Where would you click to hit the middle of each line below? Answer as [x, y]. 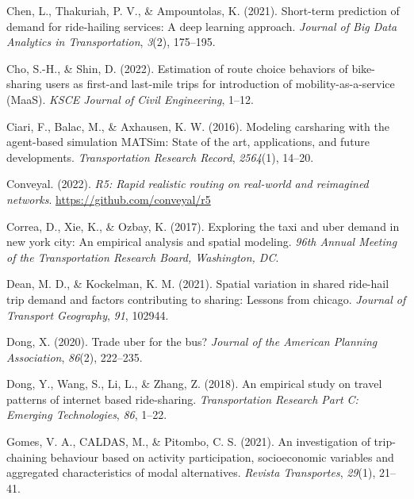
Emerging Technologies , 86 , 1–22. [87, 415]
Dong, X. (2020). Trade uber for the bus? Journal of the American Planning [192, 342]
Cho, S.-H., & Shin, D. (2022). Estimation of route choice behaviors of [177, 68]
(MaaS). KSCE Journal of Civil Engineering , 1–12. [130, 99]
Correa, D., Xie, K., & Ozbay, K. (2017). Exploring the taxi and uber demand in [203, 226]
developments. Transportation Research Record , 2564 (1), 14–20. [160, 157]
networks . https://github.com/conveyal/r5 [109, 199]
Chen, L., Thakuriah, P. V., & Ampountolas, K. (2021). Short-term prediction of [203, 10]
